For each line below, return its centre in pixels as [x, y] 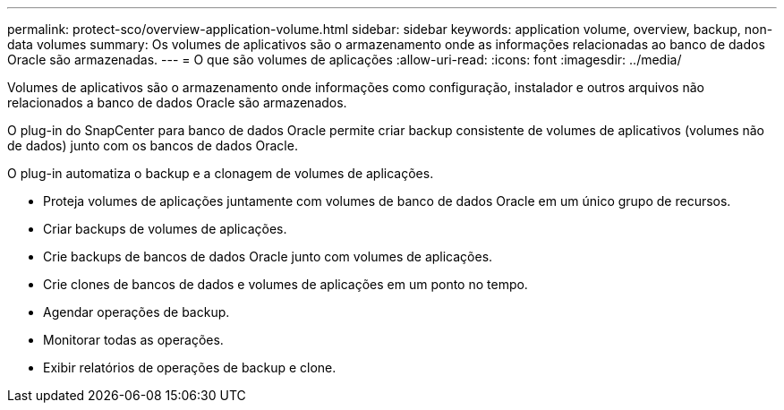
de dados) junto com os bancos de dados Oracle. [153, 145]
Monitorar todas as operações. [133, 340]
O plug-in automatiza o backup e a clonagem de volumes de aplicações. [221, 173]
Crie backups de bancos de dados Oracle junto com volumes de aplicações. [268, 256]
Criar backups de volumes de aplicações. [165, 229]
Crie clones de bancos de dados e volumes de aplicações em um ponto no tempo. [285, 284]
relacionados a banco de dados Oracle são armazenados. [177, 102]
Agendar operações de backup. [136, 312]
